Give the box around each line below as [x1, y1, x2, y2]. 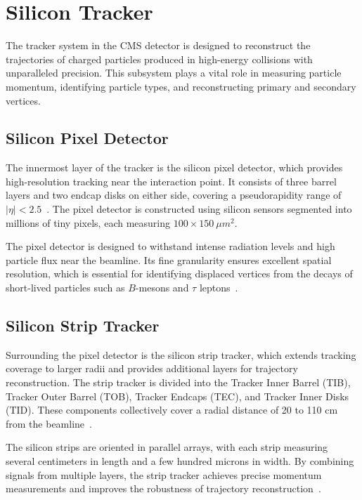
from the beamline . [6, 416, 92, 430]
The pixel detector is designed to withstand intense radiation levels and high [6, 239, 335, 254]
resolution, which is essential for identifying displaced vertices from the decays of [6, 266, 353, 281]
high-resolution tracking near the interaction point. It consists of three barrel [6, 173, 337, 188]
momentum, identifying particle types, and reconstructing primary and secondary [6, 79, 356, 93]
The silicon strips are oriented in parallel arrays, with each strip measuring [6, 440, 328, 454]
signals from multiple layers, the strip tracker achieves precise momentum [6, 467, 322, 482]
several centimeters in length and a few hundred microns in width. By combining [6, 454, 354, 468]
